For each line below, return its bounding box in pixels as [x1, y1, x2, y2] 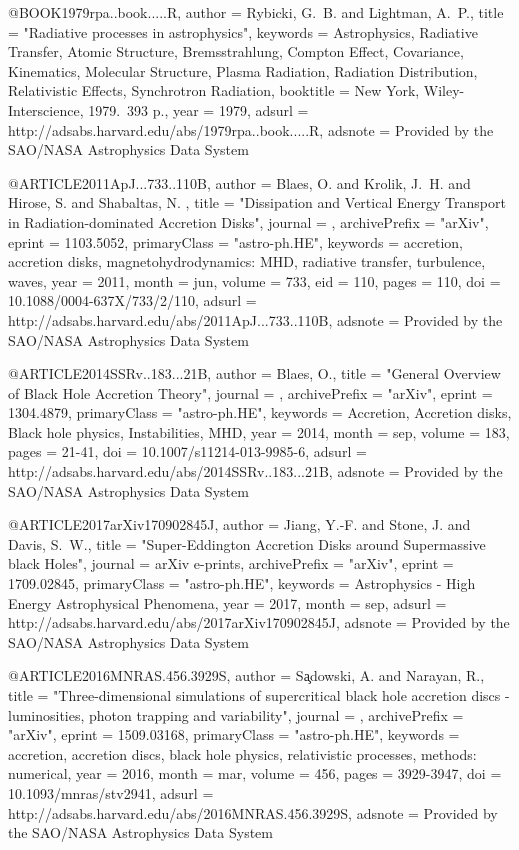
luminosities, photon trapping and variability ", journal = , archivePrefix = [8, 704, 464, 725]
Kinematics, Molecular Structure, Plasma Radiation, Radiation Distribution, [8, 60, 478, 81]
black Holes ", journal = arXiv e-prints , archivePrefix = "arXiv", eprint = [8, 553, 454, 574]
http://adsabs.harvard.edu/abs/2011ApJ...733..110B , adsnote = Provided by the [8, 309, 503, 330]
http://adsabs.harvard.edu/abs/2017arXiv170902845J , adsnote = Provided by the [8, 612, 510, 633]
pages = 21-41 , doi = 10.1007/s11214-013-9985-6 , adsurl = [8, 441, 367, 462]
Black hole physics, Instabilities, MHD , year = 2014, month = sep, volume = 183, [8, 421, 510, 442]
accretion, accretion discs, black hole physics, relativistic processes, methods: [8, 743, 477, 764]
